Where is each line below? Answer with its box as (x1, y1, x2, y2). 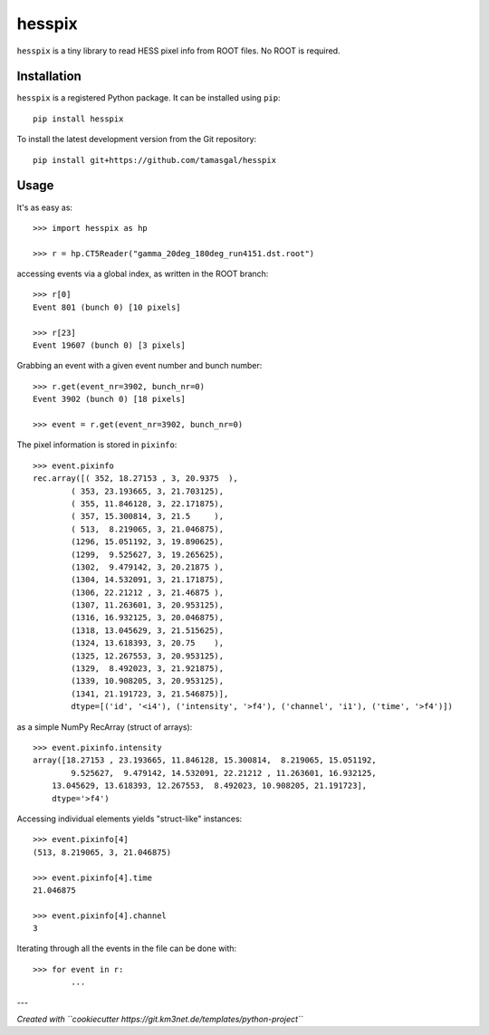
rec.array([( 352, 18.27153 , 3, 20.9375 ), (33, 474, 239, 484)
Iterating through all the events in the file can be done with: (16, 943, 237, 954)
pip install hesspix (33, 113, 124, 124)
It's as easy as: (16, 202, 72, 213)
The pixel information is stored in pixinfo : (16, 439, 177, 450)
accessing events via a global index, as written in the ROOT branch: (16, 268, 269, 280)
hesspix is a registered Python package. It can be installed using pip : (16, 92, 281, 103)
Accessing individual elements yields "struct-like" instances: (16, 813, 243, 824)
